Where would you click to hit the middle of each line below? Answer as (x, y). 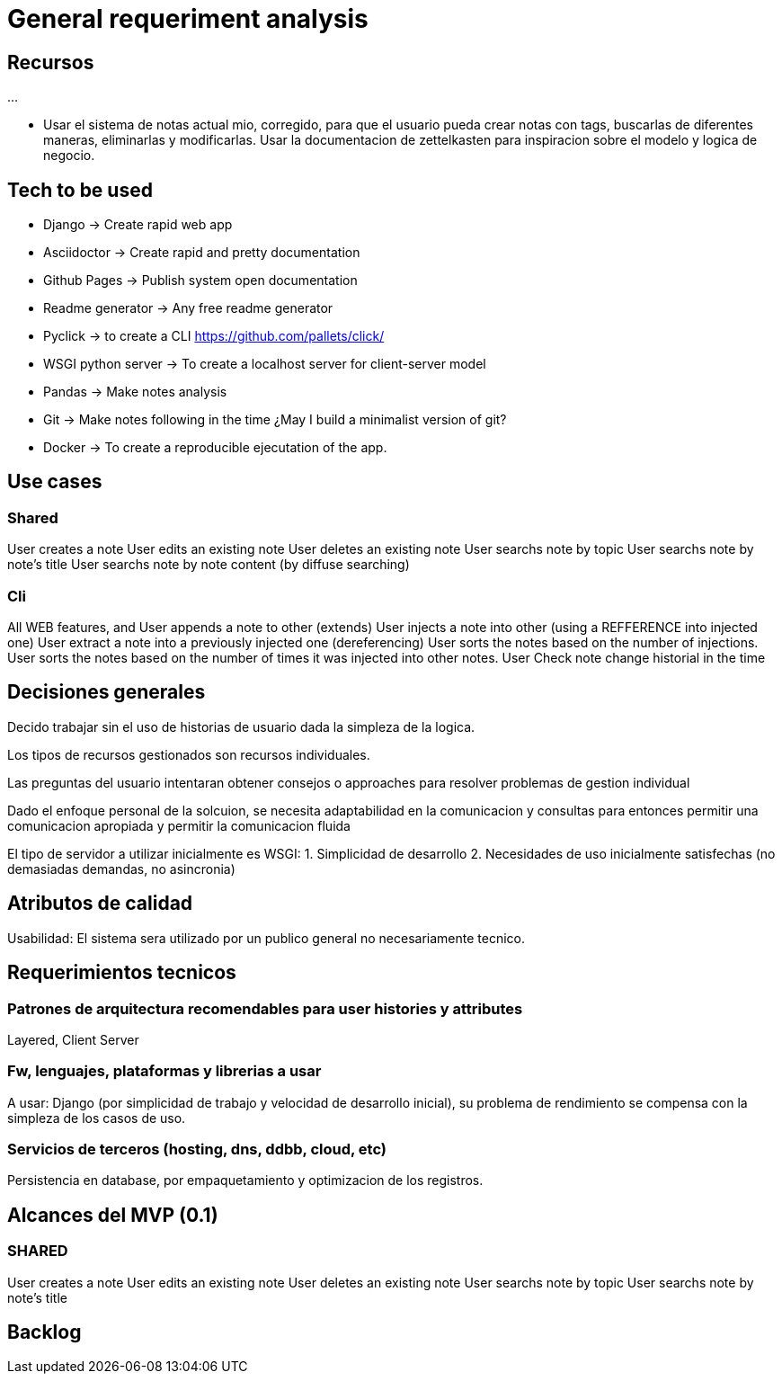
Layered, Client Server (73, 1039)
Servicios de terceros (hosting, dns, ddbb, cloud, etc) (197, 1149)
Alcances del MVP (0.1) (113, 1215)
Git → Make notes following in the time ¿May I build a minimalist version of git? (275, 420)
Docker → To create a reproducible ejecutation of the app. (215, 448)
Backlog (44, 1332)
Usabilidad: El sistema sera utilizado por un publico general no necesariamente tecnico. (266, 938)
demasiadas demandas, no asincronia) (121, 869)
